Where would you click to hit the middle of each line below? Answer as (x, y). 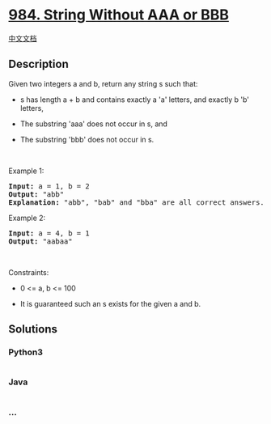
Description (38, 64)
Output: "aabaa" (40, 241)
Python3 (25, 352)
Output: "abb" (36, 194)
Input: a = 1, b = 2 (49, 186)
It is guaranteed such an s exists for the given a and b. (110, 303)
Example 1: (26, 171)
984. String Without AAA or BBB (119, 15)
